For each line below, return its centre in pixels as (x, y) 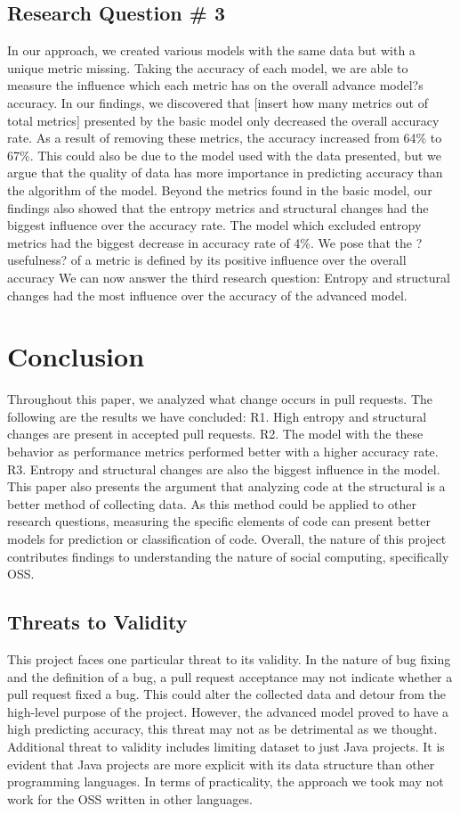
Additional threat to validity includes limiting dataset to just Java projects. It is (226, 746)
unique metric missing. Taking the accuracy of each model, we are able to (208, 67)
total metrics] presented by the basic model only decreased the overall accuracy (223, 120)
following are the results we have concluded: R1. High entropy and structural (217, 416)
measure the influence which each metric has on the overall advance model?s (215, 85)
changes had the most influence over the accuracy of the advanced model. (207, 295)
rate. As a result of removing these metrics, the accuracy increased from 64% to (225, 138)
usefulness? (37, 260)
